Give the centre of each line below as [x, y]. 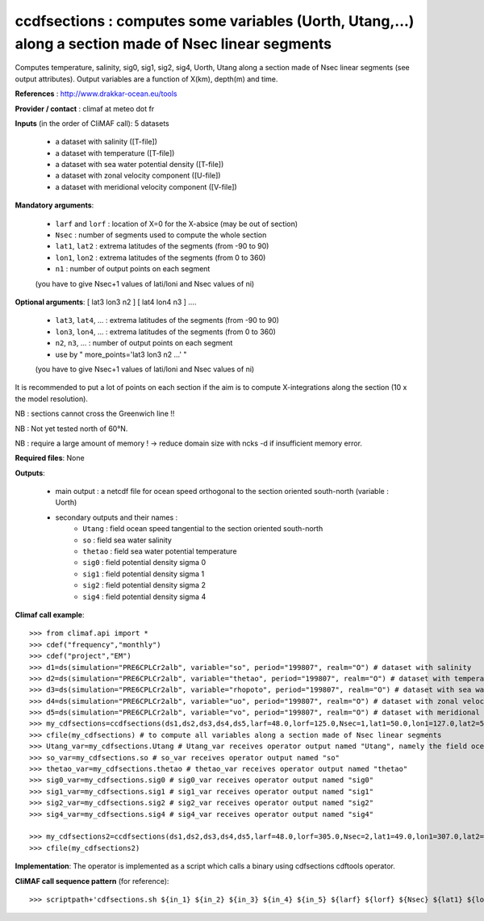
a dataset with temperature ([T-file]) [115, 153]
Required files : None [50, 458]
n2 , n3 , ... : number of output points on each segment [144, 343]
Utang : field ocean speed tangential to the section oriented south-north [203, 529]
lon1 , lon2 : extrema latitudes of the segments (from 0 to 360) [161, 257]
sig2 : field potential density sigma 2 [144, 585]
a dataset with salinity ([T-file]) [106, 142]
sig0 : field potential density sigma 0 [144, 563]
